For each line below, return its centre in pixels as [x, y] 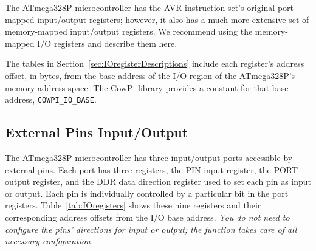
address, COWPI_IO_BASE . [51, 99]
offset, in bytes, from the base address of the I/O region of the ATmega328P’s [150, 75]
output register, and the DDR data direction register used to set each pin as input [158, 181]
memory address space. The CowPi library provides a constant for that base [147, 87]
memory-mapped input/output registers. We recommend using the [129, 31]
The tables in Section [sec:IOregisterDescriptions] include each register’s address [155, 64]
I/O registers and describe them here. [107, 43]
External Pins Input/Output [97, 132]
